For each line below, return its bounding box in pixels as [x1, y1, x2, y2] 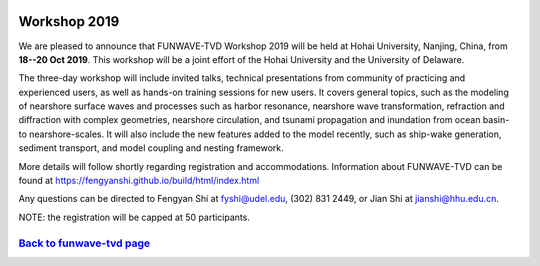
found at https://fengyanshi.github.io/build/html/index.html [18, 175, 260, 187]
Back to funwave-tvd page [18, 236, 151, 250]
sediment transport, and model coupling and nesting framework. [18, 142, 284, 154]
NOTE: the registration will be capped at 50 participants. [18, 211, 250, 223]
